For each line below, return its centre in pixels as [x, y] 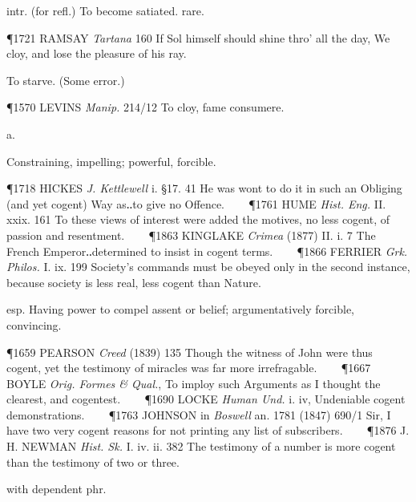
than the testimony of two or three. [93, 462]
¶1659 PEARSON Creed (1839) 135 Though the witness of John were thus [190, 352]
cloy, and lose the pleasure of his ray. [97, 53]
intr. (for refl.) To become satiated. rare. [105, 10]
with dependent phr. [57, 489]
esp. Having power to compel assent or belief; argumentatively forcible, [180, 309]
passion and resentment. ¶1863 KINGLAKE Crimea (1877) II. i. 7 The [191, 235]
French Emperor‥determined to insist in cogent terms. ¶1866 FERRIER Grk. [207, 251]
